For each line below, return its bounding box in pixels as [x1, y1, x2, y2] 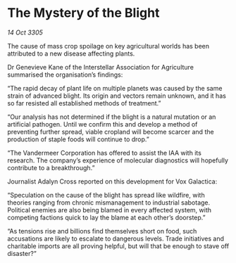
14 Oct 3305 [7, 28, 44, 37]
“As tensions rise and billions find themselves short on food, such [7, 226, 197, 235]
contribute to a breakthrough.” [7, 163, 95, 172]
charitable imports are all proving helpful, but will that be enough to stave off [7, 241, 230, 250]
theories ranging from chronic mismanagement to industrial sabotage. [7, 198, 211, 207]
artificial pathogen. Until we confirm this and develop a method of [7, 120, 198, 128]
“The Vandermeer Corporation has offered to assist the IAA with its [7, 148, 202, 157]
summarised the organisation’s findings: [7, 70, 123, 79]
